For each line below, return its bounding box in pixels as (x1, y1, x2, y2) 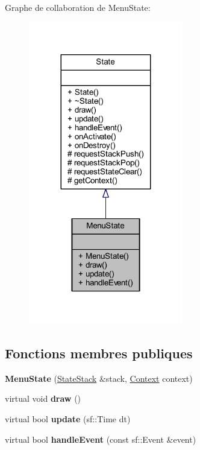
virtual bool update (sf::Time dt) (5, 412, 131, 425)
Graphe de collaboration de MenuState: (5, 1, 151, 13)
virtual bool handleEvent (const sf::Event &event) (5, 433, 196, 445)
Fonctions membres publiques (5, 343, 193, 362)
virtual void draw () (5, 392, 81, 405)
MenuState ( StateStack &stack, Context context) (5, 372, 193, 384)
